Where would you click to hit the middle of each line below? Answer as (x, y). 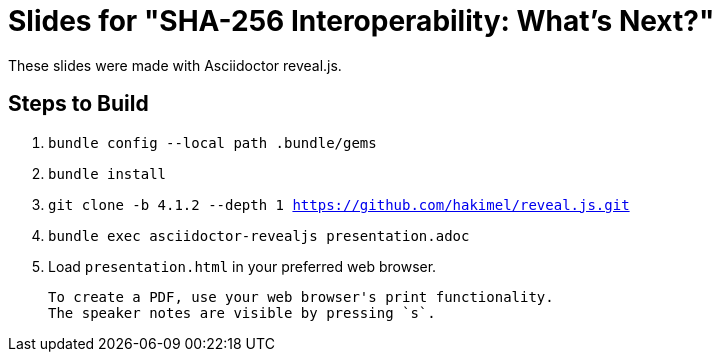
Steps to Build (78, 104)
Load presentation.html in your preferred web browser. (242, 266)
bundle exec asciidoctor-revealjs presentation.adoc (259, 235)
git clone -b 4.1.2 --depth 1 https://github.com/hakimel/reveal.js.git (339, 204)
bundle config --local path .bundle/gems (212, 142)
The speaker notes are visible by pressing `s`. (242, 312)
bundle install (107, 173)
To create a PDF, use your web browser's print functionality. (301, 296)
